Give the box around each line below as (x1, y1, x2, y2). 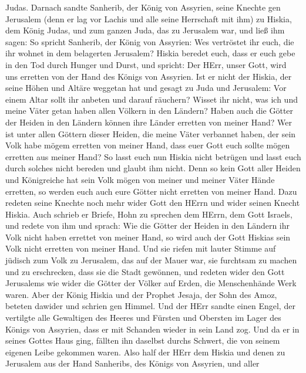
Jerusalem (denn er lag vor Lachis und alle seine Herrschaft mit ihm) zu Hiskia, (5, 12, 292, 25)
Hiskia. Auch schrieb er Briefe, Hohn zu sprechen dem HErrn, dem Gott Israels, (5, 208, 292, 220)
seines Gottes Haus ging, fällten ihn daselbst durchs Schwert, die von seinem (5, 334, 280, 347)
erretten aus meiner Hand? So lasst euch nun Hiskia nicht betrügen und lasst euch (5, 150, 301, 162)
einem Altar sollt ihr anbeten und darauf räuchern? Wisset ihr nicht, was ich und (5, 93, 298, 105)
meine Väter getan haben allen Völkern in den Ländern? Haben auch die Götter (5, 104, 294, 117)
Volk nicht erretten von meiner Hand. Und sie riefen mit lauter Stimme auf (5, 242, 276, 255)
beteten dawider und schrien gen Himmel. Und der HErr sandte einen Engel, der (5, 300, 295, 312)
